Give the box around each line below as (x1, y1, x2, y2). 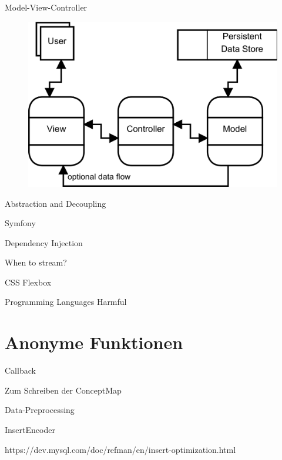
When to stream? (5, 256, 67, 268)
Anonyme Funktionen (5, 330, 183, 354)
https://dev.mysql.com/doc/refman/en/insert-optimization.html (5, 443, 236, 455)
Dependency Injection (5, 236, 83, 249)
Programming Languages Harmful (5, 296, 127, 308)
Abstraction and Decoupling (5, 197, 106, 209)
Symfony (5, 217, 36, 229)
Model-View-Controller (5, 1, 88, 14)
